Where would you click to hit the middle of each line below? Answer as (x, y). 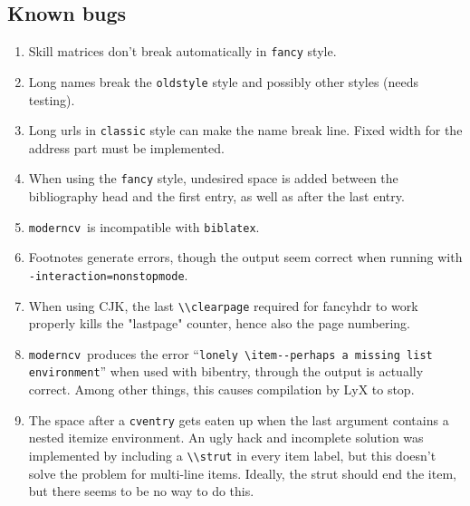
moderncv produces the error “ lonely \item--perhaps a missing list (230, 353)
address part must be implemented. (126, 147)
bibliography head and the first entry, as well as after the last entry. (216, 196)
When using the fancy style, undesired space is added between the (213, 178)
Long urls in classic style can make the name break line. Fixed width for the (245, 130)
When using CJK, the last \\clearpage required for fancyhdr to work (223, 305)
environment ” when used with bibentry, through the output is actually (226, 371)
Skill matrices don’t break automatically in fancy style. (182, 51)
